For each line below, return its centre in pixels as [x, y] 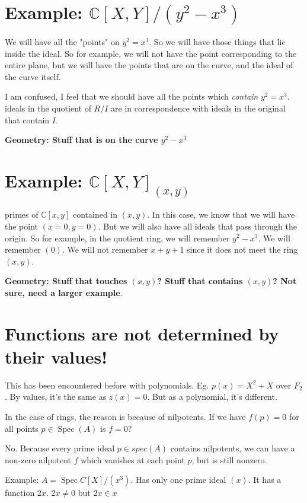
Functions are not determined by [142, 333]
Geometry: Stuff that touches [66, 281]
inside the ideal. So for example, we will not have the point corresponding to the [151, 53]
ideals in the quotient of [48, 108]
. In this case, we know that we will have [221, 214]
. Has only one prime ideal [178, 480]
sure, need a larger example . [64, 292]
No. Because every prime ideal [60, 448]
